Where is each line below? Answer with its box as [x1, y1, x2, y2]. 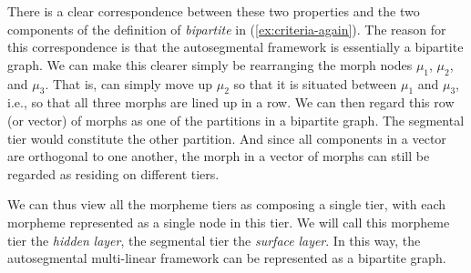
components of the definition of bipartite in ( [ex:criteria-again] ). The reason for [7, 19, 446, 38]
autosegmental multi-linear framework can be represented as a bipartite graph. [7, 248, 446, 268]
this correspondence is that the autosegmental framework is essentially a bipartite [7, 37, 464, 56]
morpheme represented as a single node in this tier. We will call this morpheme [7, 212, 450, 231]
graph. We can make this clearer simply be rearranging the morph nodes [7, 55, 413, 74]
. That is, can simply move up [45, 74, 213, 93]
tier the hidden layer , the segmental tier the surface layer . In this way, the [7, 230, 421, 249]
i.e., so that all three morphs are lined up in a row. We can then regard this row [7, 93, 455, 112]
